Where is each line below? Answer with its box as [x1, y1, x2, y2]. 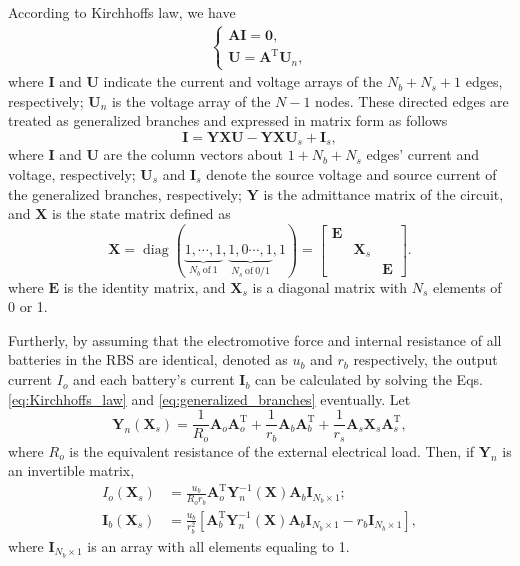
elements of [433, 276, 502, 297]
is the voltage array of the [111, 90, 271, 111]
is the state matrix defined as [52, 203, 231, 224]
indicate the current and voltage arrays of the [103, 71, 383, 92]
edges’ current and [366, 144, 479, 165]
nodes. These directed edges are [315, 90, 509, 111]
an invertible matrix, [8, 460, 135, 481]
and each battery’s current [73, 369, 235, 390]
